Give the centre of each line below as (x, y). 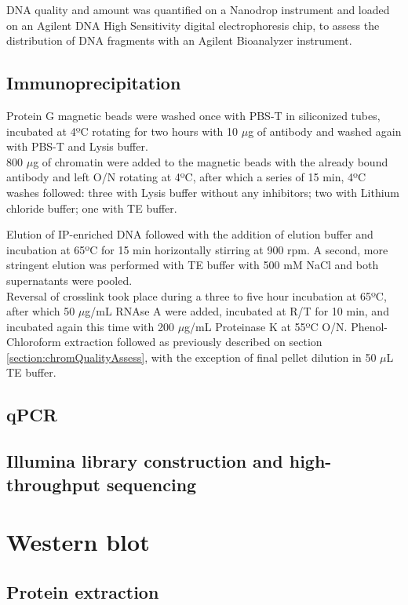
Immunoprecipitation (94, 83)
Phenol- (370, 326)
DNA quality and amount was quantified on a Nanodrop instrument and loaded (198, 9)
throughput (53, 484)
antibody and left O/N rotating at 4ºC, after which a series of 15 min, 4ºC (186, 177)
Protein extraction (83, 591)
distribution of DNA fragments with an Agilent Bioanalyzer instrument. (179, 40)
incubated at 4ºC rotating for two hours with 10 (122, 131)
